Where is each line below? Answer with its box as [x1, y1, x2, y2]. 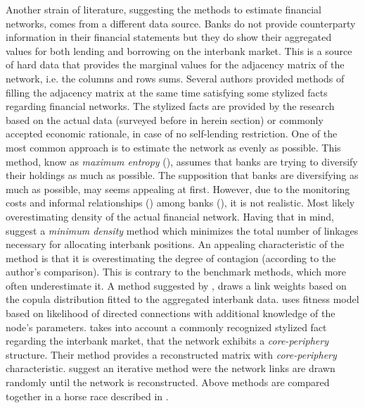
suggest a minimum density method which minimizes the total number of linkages [6, 223, 359, 237]
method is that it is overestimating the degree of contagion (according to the [6, 250, 336, 265]
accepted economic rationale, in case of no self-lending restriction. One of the [6, 126, 338, 141]
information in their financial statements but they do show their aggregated [6, 30, 332, 44]
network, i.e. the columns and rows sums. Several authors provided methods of [6, 70, 345, 85]
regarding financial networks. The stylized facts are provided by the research [6, 99, 335, 113]
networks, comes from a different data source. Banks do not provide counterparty [6, 16, 356, 30]
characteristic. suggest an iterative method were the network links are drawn [6, 361, 335, 376]
